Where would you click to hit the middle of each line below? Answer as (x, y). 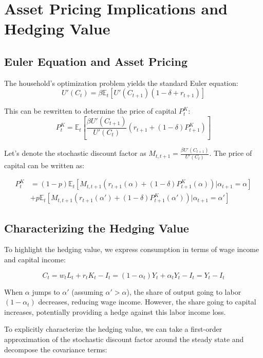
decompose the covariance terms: (56, 349)
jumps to (46, 291)
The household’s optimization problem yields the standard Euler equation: (121, 83)
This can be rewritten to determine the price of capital (90, 111)
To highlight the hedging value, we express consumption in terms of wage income (132, 249)
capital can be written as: (44, 165)
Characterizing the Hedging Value (97, 228)
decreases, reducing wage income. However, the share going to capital (147, 302)
